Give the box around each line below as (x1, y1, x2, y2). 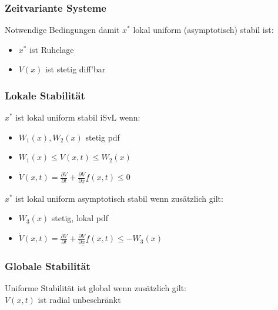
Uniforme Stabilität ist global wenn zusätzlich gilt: (5, 282, 186, 294)
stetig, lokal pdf (51, 212, 109, 224)
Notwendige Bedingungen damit (5, 24, 120, 36)
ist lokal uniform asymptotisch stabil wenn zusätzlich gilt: (15, 192, 223, 204)
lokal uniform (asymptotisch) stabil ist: (133, 24, 274, 36)
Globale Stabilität (5, 258, 91, 273)
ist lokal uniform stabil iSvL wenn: (15, 111, 140, 124)
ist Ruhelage (29, 43, 74, 55)
